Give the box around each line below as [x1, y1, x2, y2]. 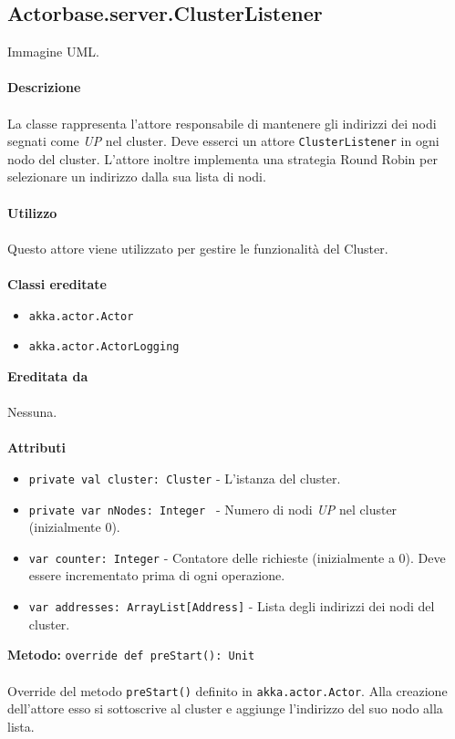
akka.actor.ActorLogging [28, 340, 180, 354]
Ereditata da [7, 366, 88, 385]
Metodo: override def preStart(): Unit [7, 645, 255, 664]
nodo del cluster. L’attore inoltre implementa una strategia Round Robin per [7, 149, 438, 168]
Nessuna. [7, 402, 57, 422]
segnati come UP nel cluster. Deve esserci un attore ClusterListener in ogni [7, 131, 439, 151]
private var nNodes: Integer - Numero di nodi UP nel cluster [28, 499, 398, 518]
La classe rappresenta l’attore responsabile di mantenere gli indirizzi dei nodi [7, 113, 437, 132]
